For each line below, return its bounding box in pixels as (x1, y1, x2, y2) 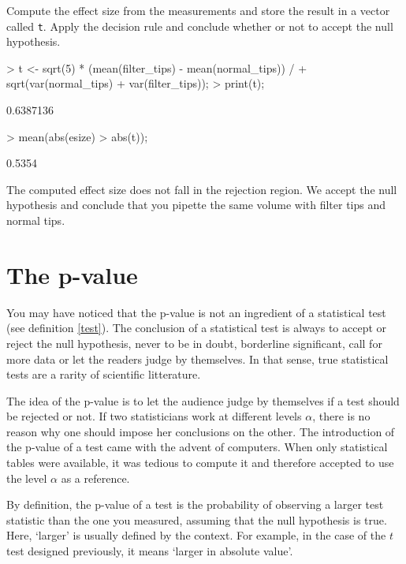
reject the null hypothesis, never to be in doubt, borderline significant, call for (6, 334, 382, 351)
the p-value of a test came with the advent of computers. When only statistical (6, 439, 388, 455)
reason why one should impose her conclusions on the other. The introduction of (6, 423, 395, 439)
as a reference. (61, 469, 130, 486)
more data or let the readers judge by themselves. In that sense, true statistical (6, 350, 389, 367)
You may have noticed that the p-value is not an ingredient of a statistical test (6, 304, 386, 320)
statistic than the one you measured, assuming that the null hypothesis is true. (6, 511, 387, 528)
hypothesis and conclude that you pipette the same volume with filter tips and (6, 196, 386, 213)
